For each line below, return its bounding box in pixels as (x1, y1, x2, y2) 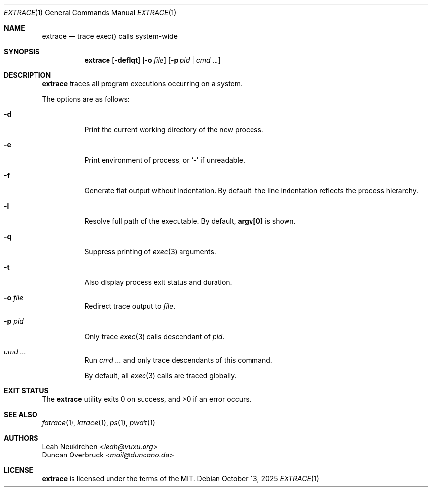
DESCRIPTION (4, 71, 51, 79)
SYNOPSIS (4, 47, 40, 56)
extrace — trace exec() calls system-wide (42, 32, 178, 40)
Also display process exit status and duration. (84, 278, 232, 286)
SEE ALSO (4, 410, 37, 419)
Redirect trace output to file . (84, 302, 176, 310)
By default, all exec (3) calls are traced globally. (84, 371, 237, 380)
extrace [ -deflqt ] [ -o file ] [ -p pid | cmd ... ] (84, 56, 221, 64)
